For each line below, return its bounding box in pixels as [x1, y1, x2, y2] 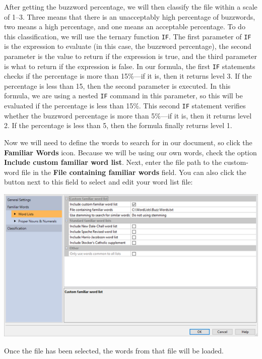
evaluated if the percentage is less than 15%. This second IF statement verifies [4, 100, 246, 111]
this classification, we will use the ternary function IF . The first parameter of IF [4, 31, 251, 41]
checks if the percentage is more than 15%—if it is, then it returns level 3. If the [4, 71, 252, 81]
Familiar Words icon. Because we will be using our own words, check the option [4, 147, 257, 157]
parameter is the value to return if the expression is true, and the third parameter [4, 51, 257, 62]
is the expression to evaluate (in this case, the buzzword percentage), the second [4, 41, 251, 51]
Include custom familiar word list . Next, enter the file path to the [4, 157, 222, 167]
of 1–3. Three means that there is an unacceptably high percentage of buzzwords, [4, 11, 255, 22]
